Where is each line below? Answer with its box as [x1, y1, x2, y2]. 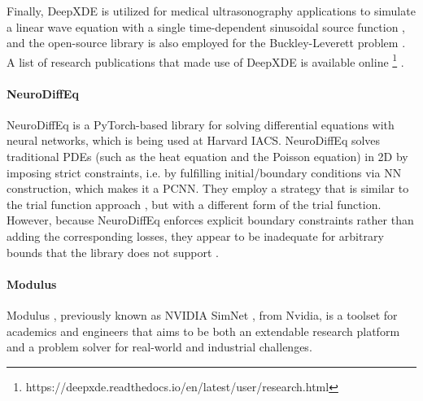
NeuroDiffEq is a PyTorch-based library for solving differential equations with [7, 116, 395, 133]
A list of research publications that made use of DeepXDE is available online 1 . [7, 50, 404, 70]
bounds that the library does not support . [7, 243, 219, 260]
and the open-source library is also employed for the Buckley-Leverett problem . [7, 34, 406, 51]
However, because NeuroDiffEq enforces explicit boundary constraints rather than [7, 211, 414, 229]
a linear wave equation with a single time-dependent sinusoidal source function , [7, 18, 406, 35]
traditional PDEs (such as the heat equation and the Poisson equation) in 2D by [7, 148, 408, 165]
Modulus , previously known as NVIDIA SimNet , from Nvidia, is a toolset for [7, 306, 398, 323]
